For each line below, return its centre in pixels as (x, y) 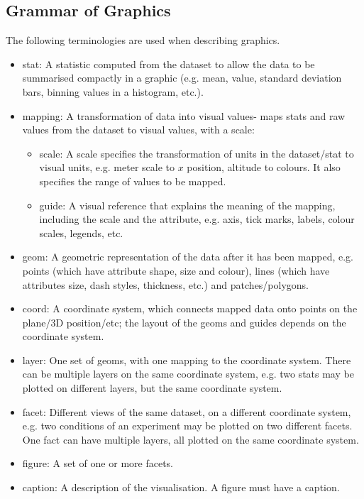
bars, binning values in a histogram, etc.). (113, 91)
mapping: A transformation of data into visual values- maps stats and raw (184, 115)
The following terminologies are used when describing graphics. (143, 40)
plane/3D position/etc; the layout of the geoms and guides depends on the (184, 322)
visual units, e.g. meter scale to (107, 167)
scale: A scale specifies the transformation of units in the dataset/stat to (197, 153)
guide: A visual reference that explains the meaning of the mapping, (187, 205)
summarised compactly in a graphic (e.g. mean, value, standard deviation (182, 78)
